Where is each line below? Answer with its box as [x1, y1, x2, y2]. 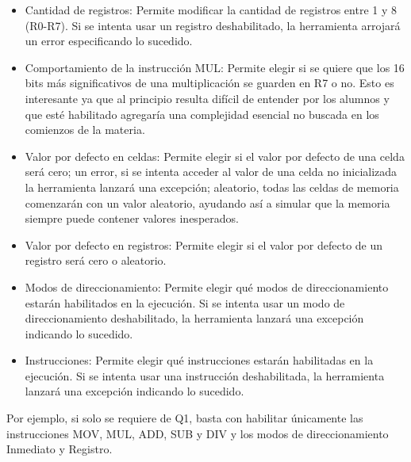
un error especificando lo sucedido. [25, 32, 193, 49]
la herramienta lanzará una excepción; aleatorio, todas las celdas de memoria [25, 178, 399, 195]
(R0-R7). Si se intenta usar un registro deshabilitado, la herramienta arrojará [25, 17, 401, 33]
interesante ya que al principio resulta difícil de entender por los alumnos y [25, 90, 390, 106]
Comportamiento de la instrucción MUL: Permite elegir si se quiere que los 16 [25, 59, 405, 75]
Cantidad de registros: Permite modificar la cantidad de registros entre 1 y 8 [25, 2, 397, 17]
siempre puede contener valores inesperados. [25, 210, 239, 227]
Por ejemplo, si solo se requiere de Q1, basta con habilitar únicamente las [6, 410, 363, 426]
